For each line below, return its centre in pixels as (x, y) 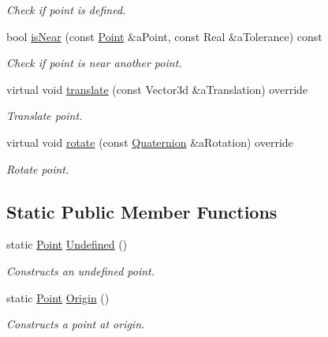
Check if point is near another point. (94, 63)
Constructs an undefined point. (81, 270)
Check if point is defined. (66, 9)
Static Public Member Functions (142, 211)
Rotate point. (38, 168)
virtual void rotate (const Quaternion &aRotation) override (150, 142)
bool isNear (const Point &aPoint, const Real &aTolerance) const (164, 36)
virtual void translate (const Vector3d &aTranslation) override (157, 89)
